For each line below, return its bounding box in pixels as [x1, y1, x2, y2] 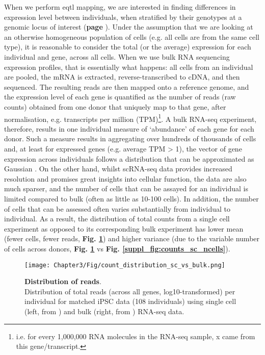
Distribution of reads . [24, 276, 101, 287]
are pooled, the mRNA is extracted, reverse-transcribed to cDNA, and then [4, 71, 240, 82]
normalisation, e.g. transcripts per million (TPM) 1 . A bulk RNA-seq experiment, [4, 112, 257, 124]
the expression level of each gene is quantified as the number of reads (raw [4, 91, 236, 102]
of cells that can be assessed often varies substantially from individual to [4, 203, 231, 214]
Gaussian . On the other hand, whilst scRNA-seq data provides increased [4, 163, 232, 174]
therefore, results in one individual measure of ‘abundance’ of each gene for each [4, 123, 254, 134]
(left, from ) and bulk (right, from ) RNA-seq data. [24, 306, 184, 316]
